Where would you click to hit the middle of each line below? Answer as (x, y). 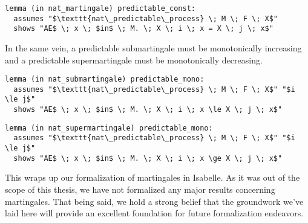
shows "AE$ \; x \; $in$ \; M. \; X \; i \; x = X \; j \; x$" (143, 29)
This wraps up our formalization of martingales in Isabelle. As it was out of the (152, 177)
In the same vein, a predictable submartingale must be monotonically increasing (153, 47)
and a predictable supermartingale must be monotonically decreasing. (134, 60)
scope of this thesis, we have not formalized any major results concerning (140, 189)
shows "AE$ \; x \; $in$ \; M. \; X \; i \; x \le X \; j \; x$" (148, 110)
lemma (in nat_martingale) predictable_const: (100, 8)
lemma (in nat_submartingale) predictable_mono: (105, 79)
